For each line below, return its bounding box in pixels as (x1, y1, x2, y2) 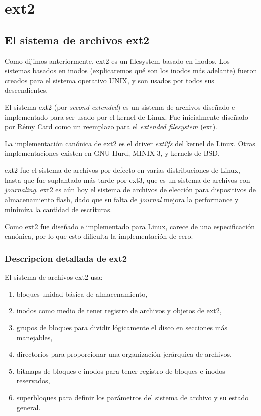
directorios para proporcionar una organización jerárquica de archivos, (16, 349, 232, 359)
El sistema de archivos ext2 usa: (5, 272, 103, 282)
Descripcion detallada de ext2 (5, 252, 127, 264)
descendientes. (5, 85, 48, 95)
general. (16, 402, 41, 412)
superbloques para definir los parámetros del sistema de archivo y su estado (16, 392, 249, 403)
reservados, (16, 375, 50, 386)
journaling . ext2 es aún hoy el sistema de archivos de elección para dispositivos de (5, 184, 256, 195)
